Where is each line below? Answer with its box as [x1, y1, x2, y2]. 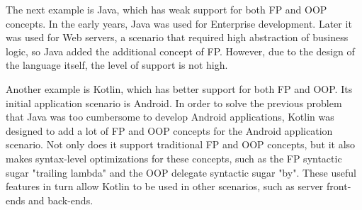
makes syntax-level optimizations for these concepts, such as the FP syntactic [6, 150, 342, 165]
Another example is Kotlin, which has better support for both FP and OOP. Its [6, 81, 353, 96]
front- [327, 179, 351, 194]
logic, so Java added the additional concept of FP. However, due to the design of [6, 43, 355, 58]
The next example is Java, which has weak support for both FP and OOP [6, 2, 327, 16]
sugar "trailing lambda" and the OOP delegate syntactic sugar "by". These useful [6, 165, 356, 179]
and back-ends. [28, 192, 94, 207]
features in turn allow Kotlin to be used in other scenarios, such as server [6, 179, 324, 194]
